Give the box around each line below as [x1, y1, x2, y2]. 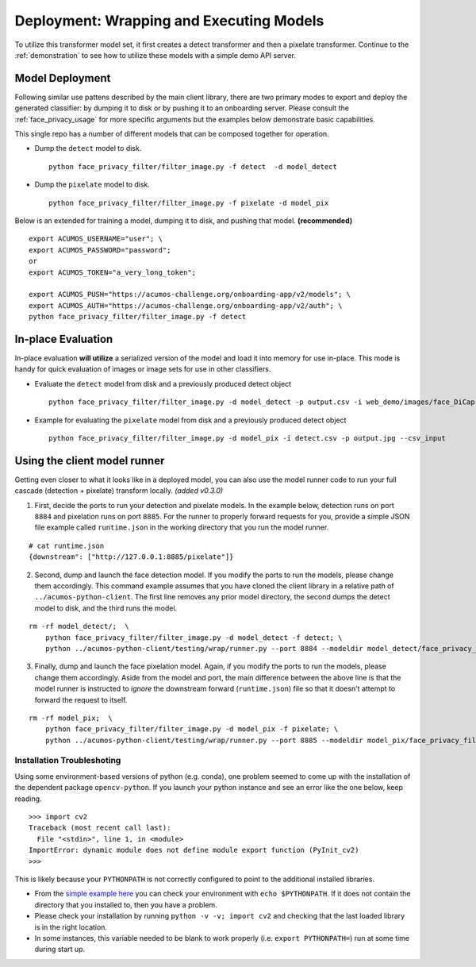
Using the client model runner [14, 453, 165, 468]
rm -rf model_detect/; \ [29, 622, 130, 631]
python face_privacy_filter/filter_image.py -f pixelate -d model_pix [48, 198, 329, 207]
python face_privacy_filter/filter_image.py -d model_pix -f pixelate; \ [44, 725, 339, 734]
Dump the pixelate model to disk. [34, 179, 151, 190]
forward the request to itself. [34, 695, 128, 704]
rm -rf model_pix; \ [29, 713, 113, 722]
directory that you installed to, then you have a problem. [34, 900, 217, 909]
